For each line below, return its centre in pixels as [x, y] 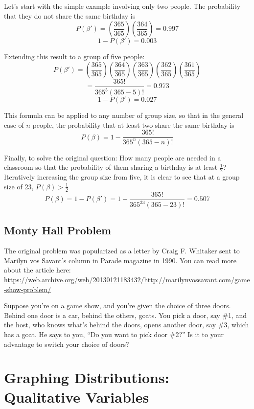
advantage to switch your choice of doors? [67, 344]
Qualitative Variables [77, 397]
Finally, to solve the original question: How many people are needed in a [113, 157]
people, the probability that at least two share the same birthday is [133, 125]
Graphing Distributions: [87, 377]
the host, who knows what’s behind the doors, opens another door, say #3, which [127, 325]
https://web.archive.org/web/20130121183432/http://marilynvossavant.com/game [127, 280]
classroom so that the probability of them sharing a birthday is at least [111, 167]
